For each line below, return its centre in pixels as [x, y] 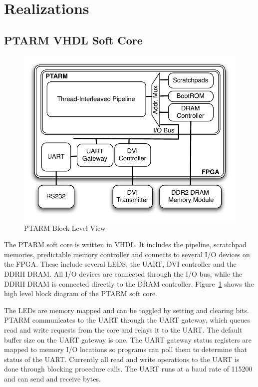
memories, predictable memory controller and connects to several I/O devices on [127, 254]
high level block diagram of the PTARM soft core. [81, 293]
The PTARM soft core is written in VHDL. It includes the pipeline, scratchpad [125, 244]
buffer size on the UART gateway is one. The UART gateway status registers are [128, 339]
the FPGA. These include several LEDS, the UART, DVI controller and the [120, 264]
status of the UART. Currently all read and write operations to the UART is [122, 359]
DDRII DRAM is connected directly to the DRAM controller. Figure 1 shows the [129, 283]
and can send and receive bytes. [52, 378]
